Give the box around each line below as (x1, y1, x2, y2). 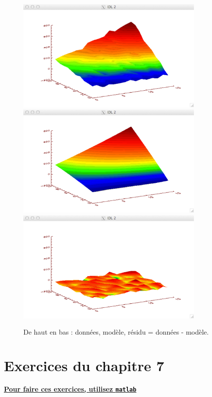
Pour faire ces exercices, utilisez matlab (4, 383, 137, 394)
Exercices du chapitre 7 (4, 355, 164, 375)
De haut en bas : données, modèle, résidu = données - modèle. (23, 327, 209, 337)
